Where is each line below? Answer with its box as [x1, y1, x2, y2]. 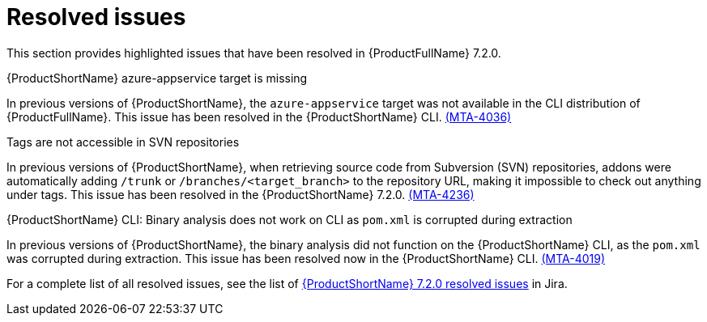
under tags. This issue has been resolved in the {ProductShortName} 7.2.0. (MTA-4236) [6, 187, 475, 201]
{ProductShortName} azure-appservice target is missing [6, 70, 308, 85]
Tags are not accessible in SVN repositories [6, 134, 240, 149]
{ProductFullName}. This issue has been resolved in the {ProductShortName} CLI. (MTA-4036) [6, 109, 512, 124]
